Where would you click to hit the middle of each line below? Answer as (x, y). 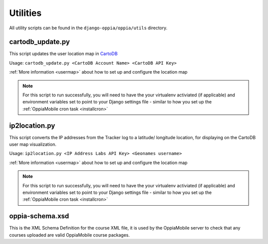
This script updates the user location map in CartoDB (63, 54)
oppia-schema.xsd (39, 216)
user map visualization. (33, 145)
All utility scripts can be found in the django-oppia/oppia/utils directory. (88, 28)
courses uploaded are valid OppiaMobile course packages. (69, 235)
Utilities (25, 13)
